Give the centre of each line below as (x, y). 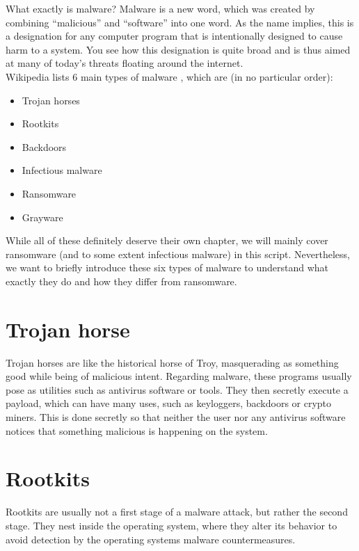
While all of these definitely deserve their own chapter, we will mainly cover (167, 240)
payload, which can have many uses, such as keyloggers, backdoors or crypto (169, 403)
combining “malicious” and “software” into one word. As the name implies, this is (180, 22)
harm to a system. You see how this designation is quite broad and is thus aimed (178, 49)
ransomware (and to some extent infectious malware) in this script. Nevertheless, (178, 254)
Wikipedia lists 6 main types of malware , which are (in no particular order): (169, 76)
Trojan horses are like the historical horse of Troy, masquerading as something (172, 362)
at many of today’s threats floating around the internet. (125, 63)
